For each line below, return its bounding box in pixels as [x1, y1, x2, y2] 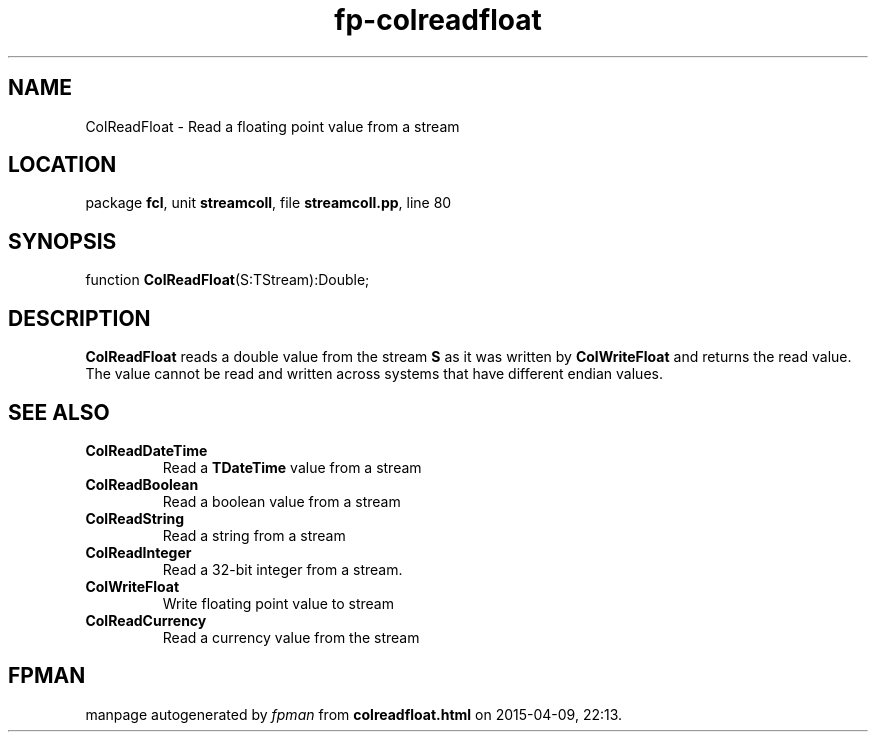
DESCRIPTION [8, 305, 151, 331]
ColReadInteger [85, 543, 192, 561]
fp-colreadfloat [334, 3, 542, 37]
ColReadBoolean [85, 475, 199, 493]
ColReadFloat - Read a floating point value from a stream [85, 117, 460, 135]
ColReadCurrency [85, 611, 207, 629]
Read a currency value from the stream [162, 628, 420, 646]
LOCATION [8, 152, 117, 178]
